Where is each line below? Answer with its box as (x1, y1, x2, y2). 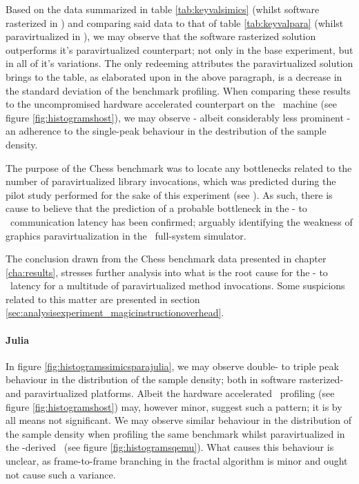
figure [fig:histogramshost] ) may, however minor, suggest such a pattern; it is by (6, 399, 342, 414)
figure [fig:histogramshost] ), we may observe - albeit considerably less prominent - (6, 110, 351, 124)
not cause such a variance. (6, 467, 116, 481)
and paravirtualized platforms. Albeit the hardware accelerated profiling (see (6, 386, 335, 400)
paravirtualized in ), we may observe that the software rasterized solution (6, 29, 316, 43)
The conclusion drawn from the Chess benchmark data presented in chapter (6, 251, 327, 266)
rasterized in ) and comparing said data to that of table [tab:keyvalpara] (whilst (6, 15, 344, 30)
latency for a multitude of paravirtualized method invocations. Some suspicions (10, 278, 345, 293)
